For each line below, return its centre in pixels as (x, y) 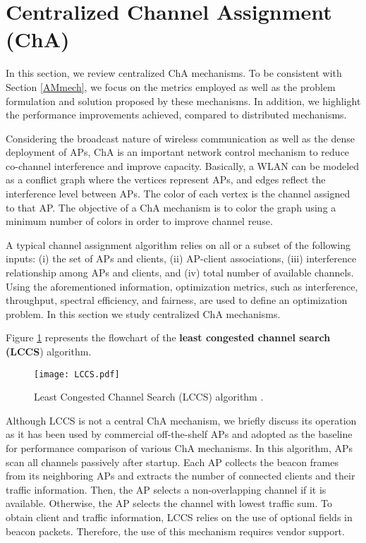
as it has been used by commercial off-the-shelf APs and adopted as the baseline (179, 434)
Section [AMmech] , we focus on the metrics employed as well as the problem (171, 86)
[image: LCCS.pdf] (77, 374)
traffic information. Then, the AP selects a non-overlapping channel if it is (166, 489)
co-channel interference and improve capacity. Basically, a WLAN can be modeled (183, 165)
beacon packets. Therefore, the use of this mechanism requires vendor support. (175, 531)
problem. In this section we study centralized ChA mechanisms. (143, 313)
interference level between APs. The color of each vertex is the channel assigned (178, 194)
